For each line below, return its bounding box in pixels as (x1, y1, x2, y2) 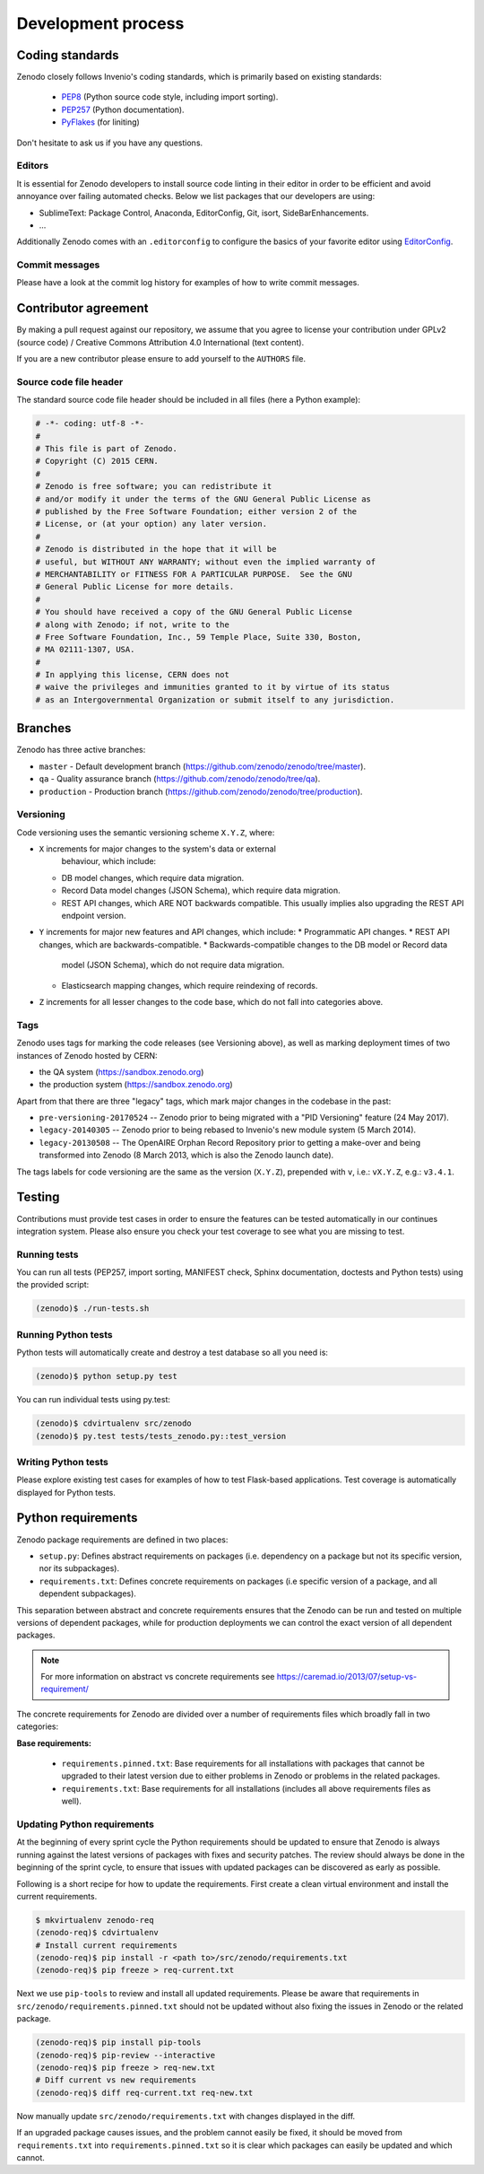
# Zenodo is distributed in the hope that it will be (35, 544, 277, 554)
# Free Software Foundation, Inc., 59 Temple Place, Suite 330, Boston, (35, 632, 362, 642)
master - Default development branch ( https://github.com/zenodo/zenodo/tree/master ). (39, 761, 367, 772)
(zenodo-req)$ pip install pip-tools (35, 2038, 202, 2047)
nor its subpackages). (39, 1563, 120, 1574)
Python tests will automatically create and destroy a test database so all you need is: (16, 1347, 329, 1358)
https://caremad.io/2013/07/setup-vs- (276, 1672, 417, 1682)
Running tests (16, 1248, 79, 1261)
